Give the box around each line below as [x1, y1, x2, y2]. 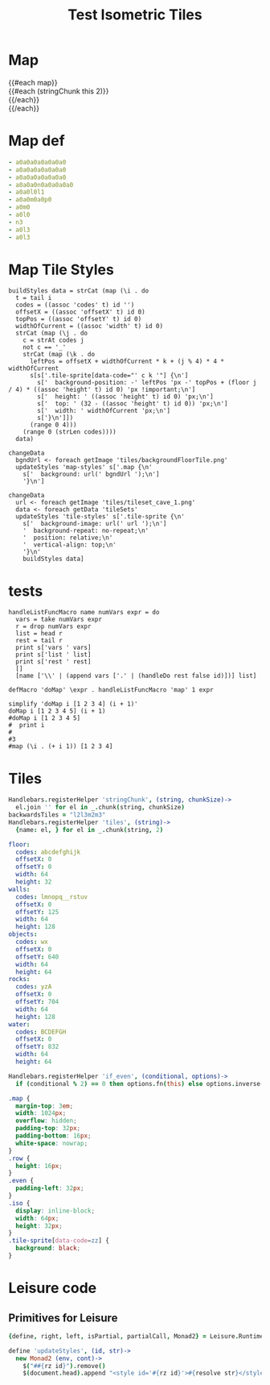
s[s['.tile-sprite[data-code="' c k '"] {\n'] [29, 372, 189, 380]
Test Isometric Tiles [67, 6, 202, 24]
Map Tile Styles [8, 260, 114, 279]
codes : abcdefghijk [15, 848, 81, 856]
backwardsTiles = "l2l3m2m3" [8, 811, 106, 819]
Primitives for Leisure [8, 1311, 118, 1325]
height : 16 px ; [15, 1162, 63, 1170]
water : [8, 1020, 31, 1029]
